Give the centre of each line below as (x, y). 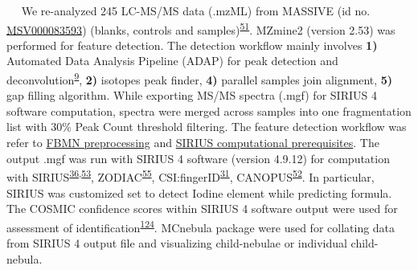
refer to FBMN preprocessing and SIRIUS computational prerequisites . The (193, 143)
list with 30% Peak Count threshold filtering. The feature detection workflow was (207, 127)
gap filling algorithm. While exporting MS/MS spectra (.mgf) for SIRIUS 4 (192, 95)
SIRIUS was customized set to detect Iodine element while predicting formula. (199, 192)
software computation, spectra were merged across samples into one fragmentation (209, 110)
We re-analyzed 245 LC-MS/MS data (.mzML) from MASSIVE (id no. (196, 10)
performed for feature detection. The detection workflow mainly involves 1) (192, 45)
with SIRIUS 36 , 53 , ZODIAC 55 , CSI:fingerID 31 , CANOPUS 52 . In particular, (191, 176)
